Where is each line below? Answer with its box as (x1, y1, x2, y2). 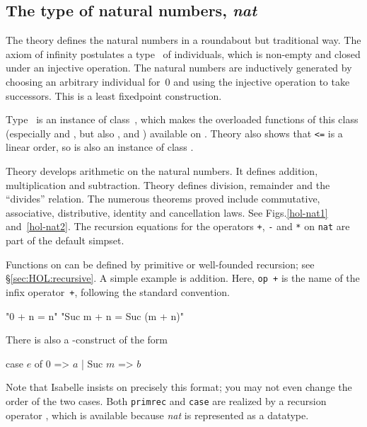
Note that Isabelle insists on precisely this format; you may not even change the (6, 380, 352, 394)
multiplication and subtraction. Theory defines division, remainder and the (6, 177, 330, 192)
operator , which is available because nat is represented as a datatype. (6, 407, 309, 422)
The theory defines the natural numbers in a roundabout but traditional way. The (6, 33, 361, 47)
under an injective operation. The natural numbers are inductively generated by (6, 60, 352, 75)
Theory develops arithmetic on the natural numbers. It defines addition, (6, 164, 318, 178)
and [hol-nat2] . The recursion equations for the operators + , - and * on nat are (6, 219, 350, 234)
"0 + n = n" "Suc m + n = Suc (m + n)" (6, 308, 184, 323)
